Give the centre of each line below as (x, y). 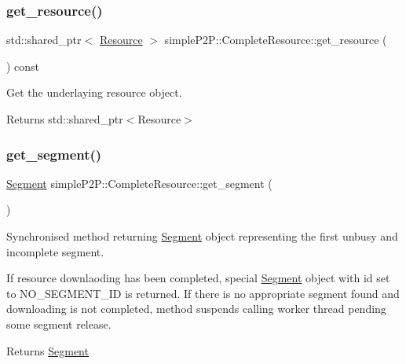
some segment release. (59, 324)
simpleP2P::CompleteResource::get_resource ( (276, 40)
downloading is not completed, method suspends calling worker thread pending (196, 309)
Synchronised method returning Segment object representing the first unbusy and (202, 236)
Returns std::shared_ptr (65, 119)
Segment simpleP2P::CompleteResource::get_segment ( (139, 183)
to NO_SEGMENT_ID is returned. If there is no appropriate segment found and (203, 293)
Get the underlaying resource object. (94, 92)
